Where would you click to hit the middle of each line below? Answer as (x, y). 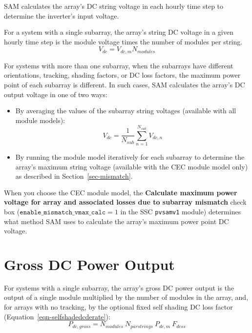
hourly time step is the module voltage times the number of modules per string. (123, 41)
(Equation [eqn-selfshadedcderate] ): (57, 316)
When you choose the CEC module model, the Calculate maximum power (121, 192)
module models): (40, 120)
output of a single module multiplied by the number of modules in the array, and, (126, 297)
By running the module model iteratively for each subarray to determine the (130, 156)
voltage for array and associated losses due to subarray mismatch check (125, 202)
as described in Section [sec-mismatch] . (74, 176)
